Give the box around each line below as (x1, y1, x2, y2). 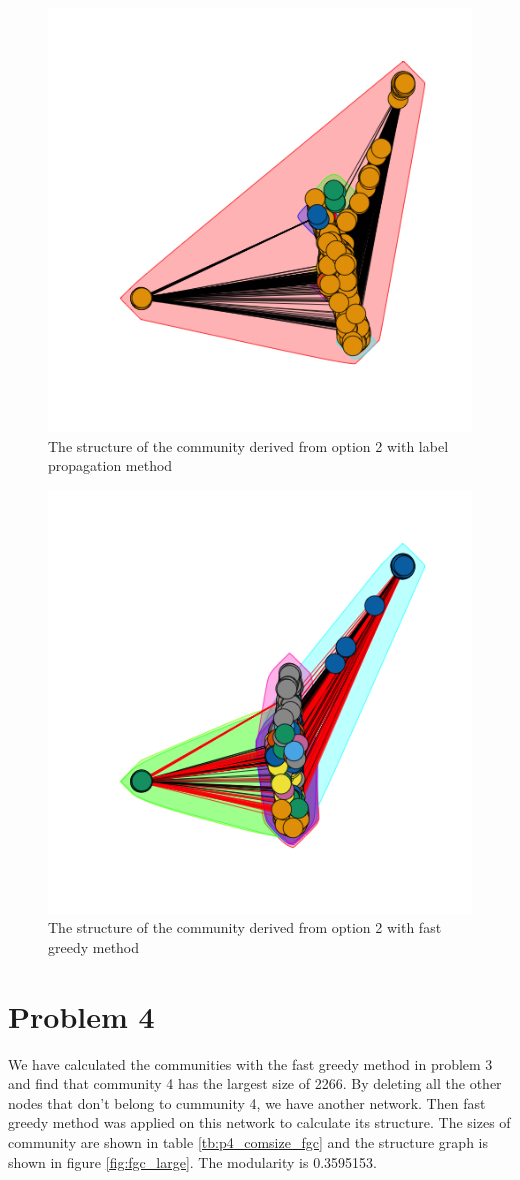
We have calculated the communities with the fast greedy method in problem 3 (8, 1053, 493, 1074)
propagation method (48, 455, 173, 476)
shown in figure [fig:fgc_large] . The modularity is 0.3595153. (8, 1151, 377, 1172)
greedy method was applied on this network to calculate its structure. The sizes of (8, 1112, 511, 1133)
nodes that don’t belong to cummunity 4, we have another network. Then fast (8, 1092, 486, 1113)
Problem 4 (8, 995, 155, 1036)
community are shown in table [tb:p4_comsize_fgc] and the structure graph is (8, 1132, 488, 1153)
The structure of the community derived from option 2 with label (48, 435, 449, 456)
